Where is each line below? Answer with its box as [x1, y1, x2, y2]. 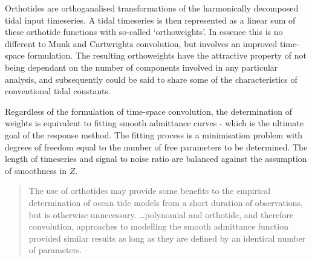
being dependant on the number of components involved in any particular [5, 60, 278, 73]
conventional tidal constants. [5, 85, 111, 97]
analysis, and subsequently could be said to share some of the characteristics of [5, 72, 297, 85]
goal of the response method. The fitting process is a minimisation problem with [5, 128, 303, 141]
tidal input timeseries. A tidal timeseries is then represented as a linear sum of [5, 13, 296, 26]
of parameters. [28, 243, 82, 256]
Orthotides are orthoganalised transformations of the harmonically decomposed [5, 2, 299, 14]
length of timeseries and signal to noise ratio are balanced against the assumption [5, 152, 307, 165]
